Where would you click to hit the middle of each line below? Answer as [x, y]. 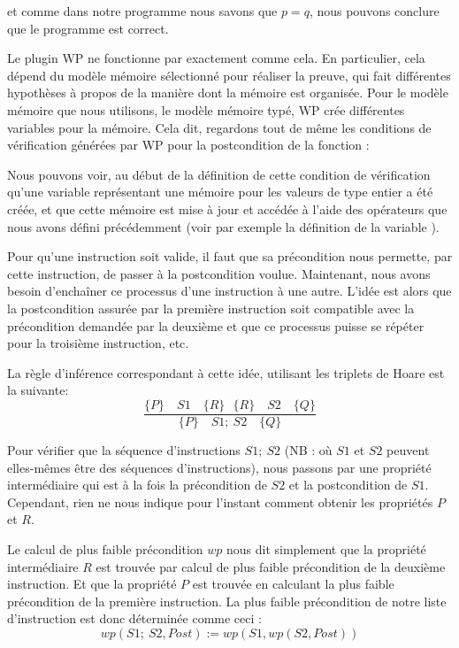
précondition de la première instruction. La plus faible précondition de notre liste [227, 601]
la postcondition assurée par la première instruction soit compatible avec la [211, 308]
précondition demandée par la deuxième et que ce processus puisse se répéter [216, 325]
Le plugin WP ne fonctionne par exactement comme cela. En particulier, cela [216, 58]
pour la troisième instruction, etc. [98, 343]
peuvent [408, 449]
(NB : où [308, 449]
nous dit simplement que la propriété [326, 548]
